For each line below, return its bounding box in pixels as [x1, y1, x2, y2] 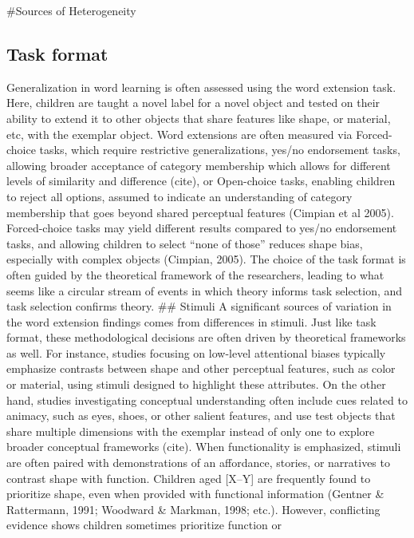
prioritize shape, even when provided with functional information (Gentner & [6, 485, 384, 502]
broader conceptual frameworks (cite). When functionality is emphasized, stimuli [6, 438, 401, 455]
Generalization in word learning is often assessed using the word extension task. [6, 78, 396, 95]
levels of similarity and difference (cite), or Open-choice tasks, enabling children [6, 172, 396, 189]
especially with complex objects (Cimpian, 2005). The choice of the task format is [6, 251, 406, 267]
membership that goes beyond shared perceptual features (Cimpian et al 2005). [6, 204, 394, 220]
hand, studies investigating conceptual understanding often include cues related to [6, 391, 408, 408]
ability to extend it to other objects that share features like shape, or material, [6, 109, 391, 126]
